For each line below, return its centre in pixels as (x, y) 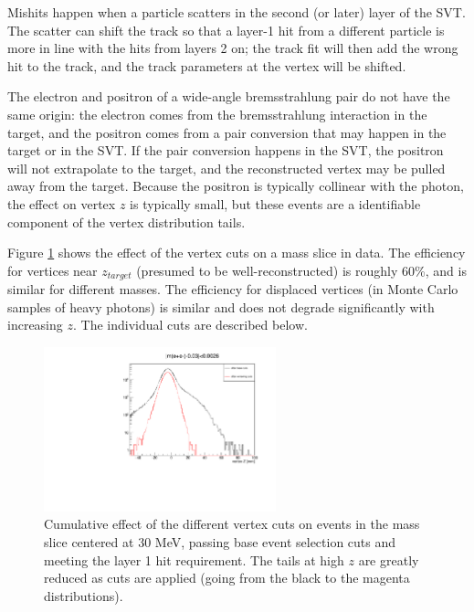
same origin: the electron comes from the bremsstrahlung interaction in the (217, 114)
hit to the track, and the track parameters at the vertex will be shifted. (207, 65)
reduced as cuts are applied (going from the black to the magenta (227, 578)
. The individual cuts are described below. (190, 325)
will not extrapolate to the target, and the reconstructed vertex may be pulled (226, 168)
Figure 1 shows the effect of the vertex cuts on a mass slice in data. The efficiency (237, 253)
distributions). (84, 595)
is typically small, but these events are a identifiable (275, 203)
